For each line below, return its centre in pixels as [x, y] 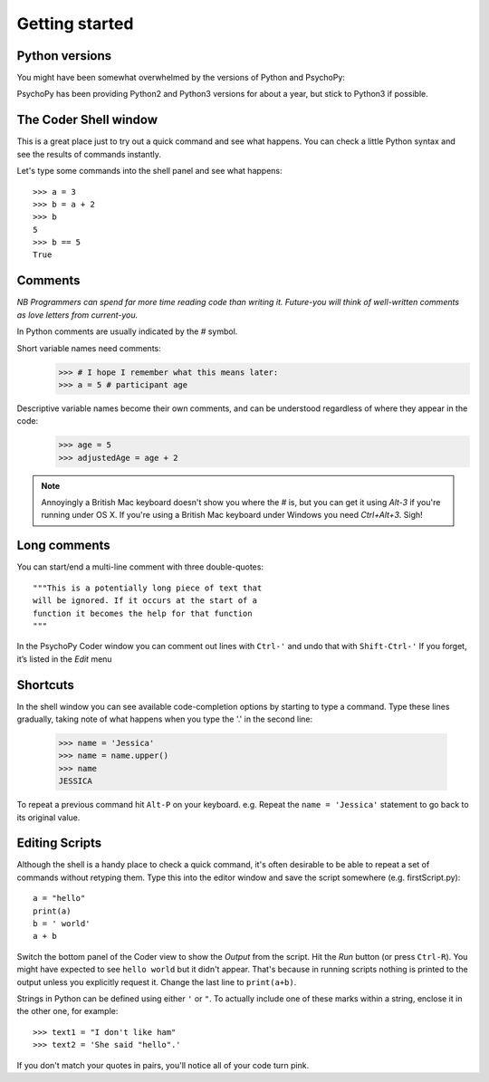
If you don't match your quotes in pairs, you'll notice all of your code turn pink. [163, 1065]
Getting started [75, 24]
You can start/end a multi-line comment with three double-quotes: [140, 567]
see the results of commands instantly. [89, 154]
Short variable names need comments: [89, 348]
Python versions [64, 56]
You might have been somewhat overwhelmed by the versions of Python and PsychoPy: [181, 78]
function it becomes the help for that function [143, 613]
